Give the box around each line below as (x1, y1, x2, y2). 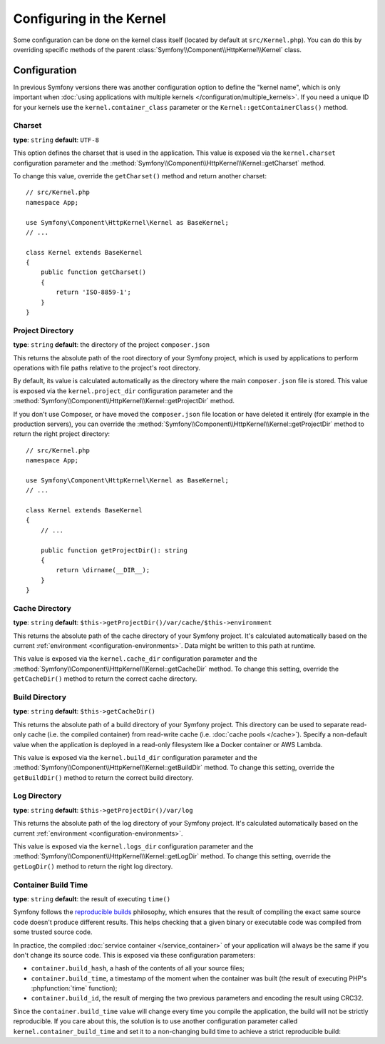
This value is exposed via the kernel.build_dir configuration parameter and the (13, 753, 257, 761)
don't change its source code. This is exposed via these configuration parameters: (13, 951, 256, 959)
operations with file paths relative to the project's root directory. (13, 363, 201, 372)
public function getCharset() (40, 268, 146, 276)
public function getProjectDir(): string (40, 546, 188, 554)
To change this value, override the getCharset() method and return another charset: (13, 171, 267, 180)
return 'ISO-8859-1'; (56, 288, 132, 296)
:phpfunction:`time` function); (31, 984, 118, 993)
